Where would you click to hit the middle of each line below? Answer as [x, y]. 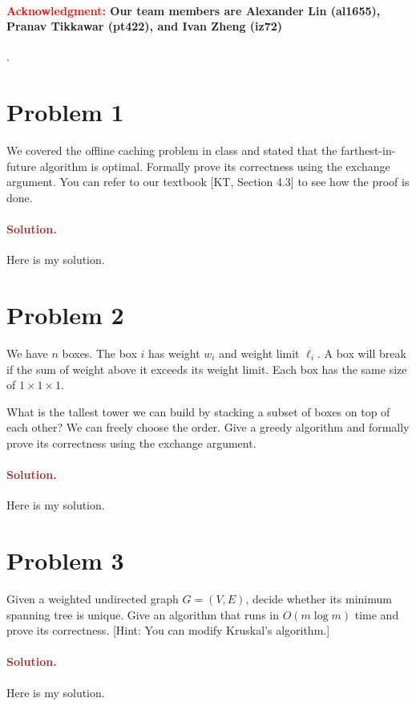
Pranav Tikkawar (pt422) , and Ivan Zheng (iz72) [145, 26]
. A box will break [361, 353]
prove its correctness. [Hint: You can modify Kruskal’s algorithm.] [168, 630]
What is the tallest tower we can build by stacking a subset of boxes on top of [198, 411]
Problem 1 [65, 112]
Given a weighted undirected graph [93, 599]
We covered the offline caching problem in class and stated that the [172, 150]
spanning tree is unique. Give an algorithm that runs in [143, 614]
